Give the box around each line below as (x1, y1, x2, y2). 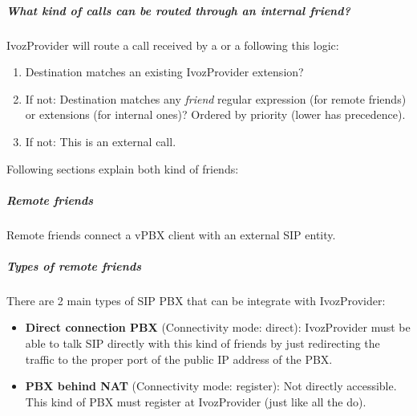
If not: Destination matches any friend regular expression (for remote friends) (25, 90, 407, 107)
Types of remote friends (6, 257, 141, 274)
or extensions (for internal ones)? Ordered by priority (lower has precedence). (25, 106, 406, 123)
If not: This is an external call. (25, 133, 176, 149)
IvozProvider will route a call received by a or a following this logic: (6, 36, 339, 53)
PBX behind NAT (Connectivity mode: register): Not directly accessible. (25, 377, 397, 394)
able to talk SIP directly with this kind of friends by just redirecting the (25, 335, 380, 352)
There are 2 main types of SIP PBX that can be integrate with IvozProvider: (6, 292, 386, 308)
